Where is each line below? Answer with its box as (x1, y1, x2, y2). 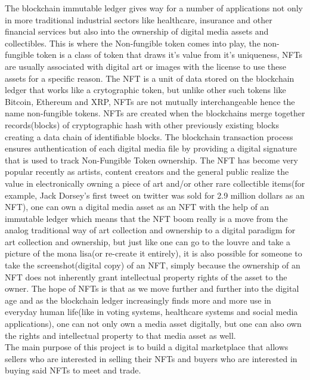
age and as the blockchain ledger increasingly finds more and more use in (5, 294, 271, 306)
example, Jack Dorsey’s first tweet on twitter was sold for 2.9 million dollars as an (5, 189, 305, 201)
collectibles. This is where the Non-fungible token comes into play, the (5, 36, 261, 49)
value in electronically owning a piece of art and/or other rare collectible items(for (5, 177, 305, 189)
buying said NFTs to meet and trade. (5, 364, 141, 376)
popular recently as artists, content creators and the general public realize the (5, 165, 289, 178)
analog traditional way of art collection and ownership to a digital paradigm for (5, 224, 296, 236)
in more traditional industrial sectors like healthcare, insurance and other (5, 13, 272, 26)
